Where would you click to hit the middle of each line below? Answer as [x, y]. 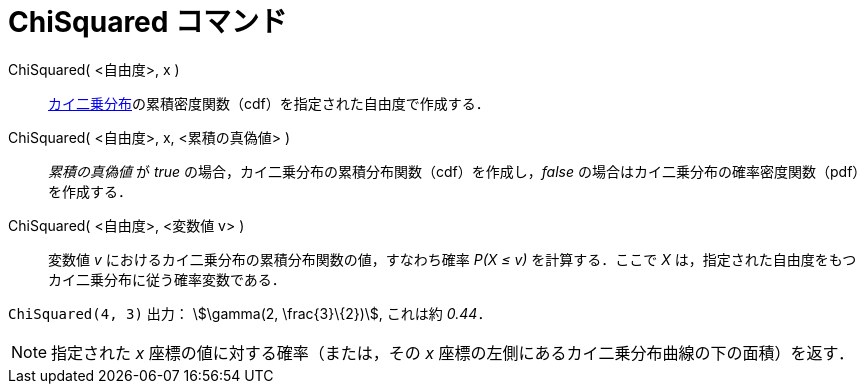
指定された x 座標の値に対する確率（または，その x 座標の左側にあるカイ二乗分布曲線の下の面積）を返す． [452, 352]
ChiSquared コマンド [148, 22]
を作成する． [90, 191]
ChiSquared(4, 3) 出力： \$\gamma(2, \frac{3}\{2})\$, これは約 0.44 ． [250, 313]
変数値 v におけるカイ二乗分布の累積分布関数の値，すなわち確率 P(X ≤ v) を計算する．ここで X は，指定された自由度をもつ [452, 259]
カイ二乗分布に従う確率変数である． [167, 279]
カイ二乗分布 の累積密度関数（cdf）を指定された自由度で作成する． [269, 103]
